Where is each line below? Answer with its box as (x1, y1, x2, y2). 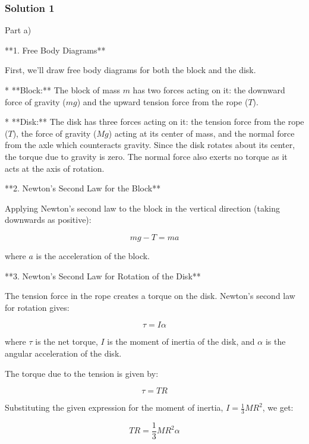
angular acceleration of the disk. (5, 347, 122, 359)
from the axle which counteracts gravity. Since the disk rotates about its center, (5, 138, 295, 151)
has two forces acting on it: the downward (133, 84, 285, 96)
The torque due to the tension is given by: (5, 367, 159, 379)
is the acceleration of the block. (36, 249, 150, 262)
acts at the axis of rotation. (5, 162, 105, 174)
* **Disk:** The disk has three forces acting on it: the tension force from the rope (5, 115, 304, 128)
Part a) (5, 24, 31, 36)
